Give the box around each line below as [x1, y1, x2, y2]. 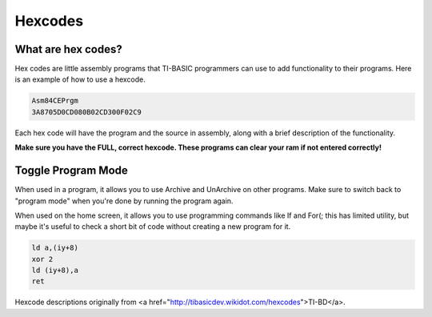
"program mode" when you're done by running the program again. [14, 196, 234, 206]
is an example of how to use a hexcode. [14, 74, 146, 84]
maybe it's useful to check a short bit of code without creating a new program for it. [14, 222, 291, 231]
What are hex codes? [14, 42, 123, 56]
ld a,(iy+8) [31, 243, 79, 252]
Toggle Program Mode [14, 164, 128, 178]
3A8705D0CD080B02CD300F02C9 [31, 107, 142, 116]
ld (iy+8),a [31, 266, 79, 275]
